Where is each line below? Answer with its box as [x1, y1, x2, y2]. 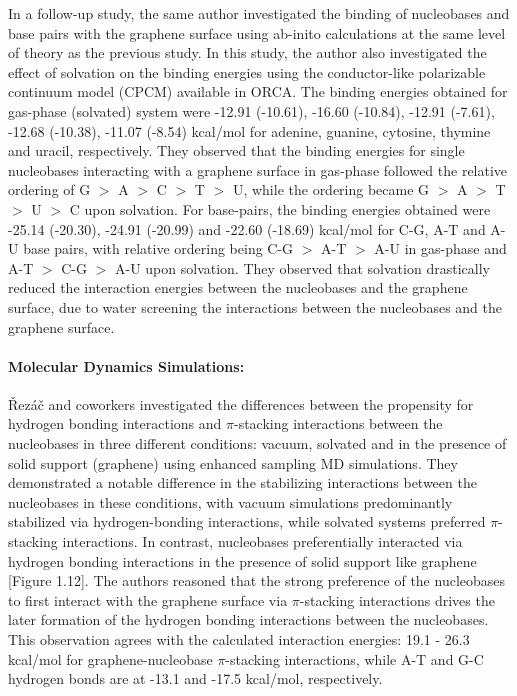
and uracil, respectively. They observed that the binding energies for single [8, 140, 465, 161]
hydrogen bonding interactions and [8, 413, 222, 434]
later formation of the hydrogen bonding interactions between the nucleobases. [8, 609, 489, 630]
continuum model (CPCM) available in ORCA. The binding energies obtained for [8, 81, 508, 102]
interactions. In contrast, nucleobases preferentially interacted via [62, 531, 463, 552]
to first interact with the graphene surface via [8, 589, 288, 610]
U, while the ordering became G [232, 179, 430, 200]
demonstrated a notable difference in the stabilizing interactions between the [8, 472, 477, 493]
